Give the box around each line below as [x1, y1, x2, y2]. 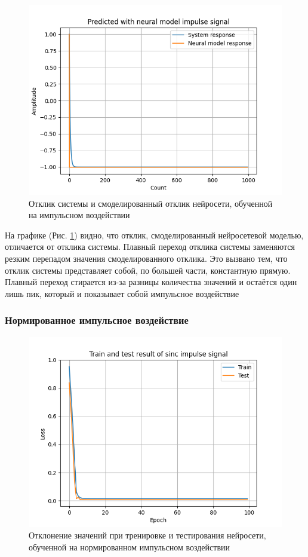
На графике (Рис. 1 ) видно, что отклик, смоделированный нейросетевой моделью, [5, 228, 304, 241]
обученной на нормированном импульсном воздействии [29, 540, 230, 553]
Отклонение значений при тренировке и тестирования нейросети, [29, 529, 266, 541]
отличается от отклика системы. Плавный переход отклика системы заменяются [5, 240, 295, 253]
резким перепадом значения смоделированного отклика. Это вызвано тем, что [5, 252, 288, 264]
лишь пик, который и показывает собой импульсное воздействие [5, 287, 239, 299]
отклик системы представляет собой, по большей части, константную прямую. [5, 264, 291, 276]
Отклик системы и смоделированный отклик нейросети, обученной [29, 197, 273, 209]
